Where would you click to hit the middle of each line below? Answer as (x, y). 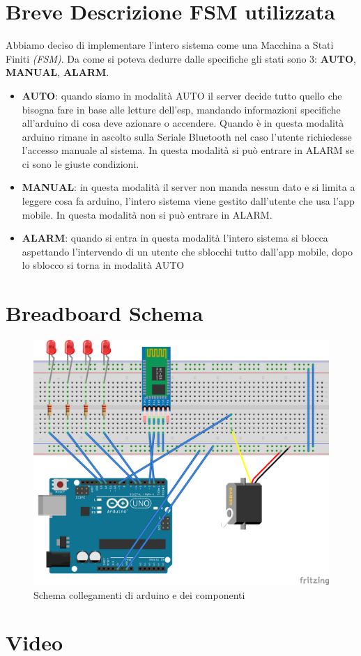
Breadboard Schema (105, 313)
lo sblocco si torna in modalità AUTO (103, 265)
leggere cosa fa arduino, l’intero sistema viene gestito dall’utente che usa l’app (188, 201)
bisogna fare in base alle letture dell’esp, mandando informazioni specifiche (181, 109)
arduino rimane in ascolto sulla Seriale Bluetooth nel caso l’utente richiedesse (187, 136)
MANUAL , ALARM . (57, 72)
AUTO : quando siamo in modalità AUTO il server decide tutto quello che (182, 95)
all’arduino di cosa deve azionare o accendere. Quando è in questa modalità (183, 123)
